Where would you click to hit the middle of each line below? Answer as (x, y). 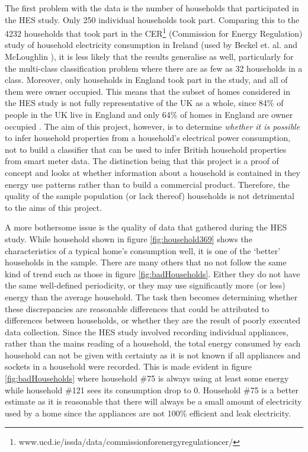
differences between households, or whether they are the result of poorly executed (153, 320)
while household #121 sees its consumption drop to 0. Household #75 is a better (152, 390)
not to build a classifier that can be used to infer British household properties (146, 149)
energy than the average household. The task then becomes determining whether (151, 296)
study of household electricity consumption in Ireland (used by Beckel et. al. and (151, 45)
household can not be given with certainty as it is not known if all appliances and (153, 355)
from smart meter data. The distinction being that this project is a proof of (142, 161)
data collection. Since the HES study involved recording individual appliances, (147, 331)
